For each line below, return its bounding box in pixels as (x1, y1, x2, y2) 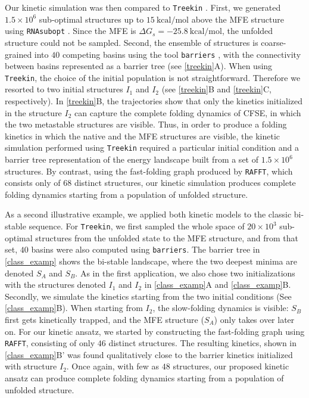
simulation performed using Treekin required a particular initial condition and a (5, 141, 299, 154)
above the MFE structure (191, 13, 284, 25)
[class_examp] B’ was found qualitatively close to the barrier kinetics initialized (5, 348, 293, 360)
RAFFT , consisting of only (5, 337, 95, 349)
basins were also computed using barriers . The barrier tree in (31, 243, 260, 256)
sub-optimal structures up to (39, 13, 144, 25)
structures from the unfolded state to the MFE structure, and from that (35, 231, 298, 244)
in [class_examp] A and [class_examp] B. (144, 278, 291, 291)
